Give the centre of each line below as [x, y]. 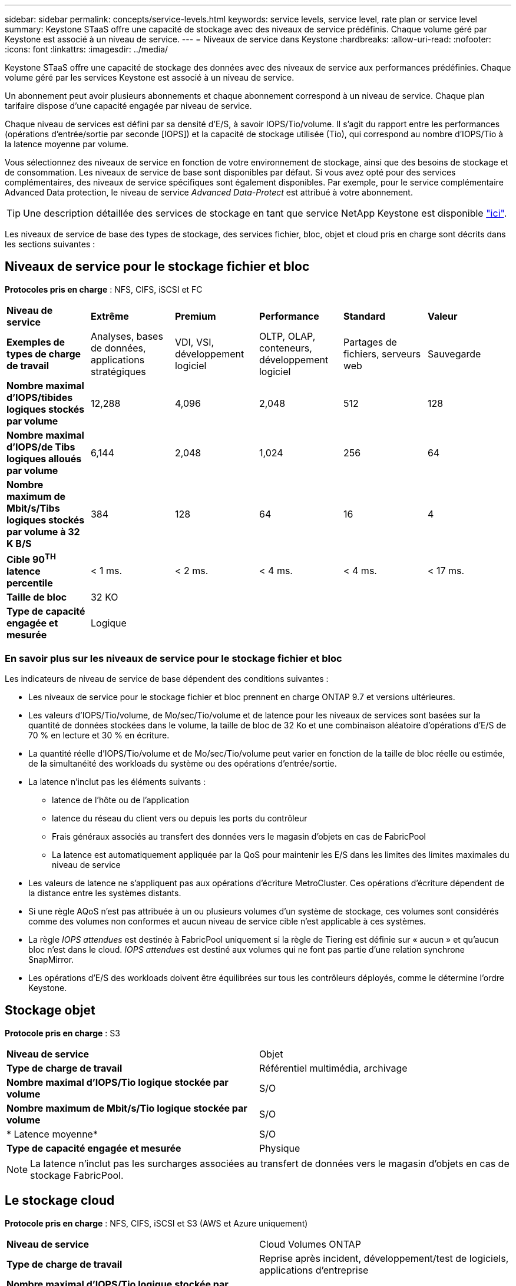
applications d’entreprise [314, 1270]
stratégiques [118, 371]
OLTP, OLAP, [287, 336]
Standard [364, 316]
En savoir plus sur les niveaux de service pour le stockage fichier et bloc [173, 658]
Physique [280, 1148]
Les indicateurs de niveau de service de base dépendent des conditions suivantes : [167, 678]
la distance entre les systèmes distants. [105, 893]
